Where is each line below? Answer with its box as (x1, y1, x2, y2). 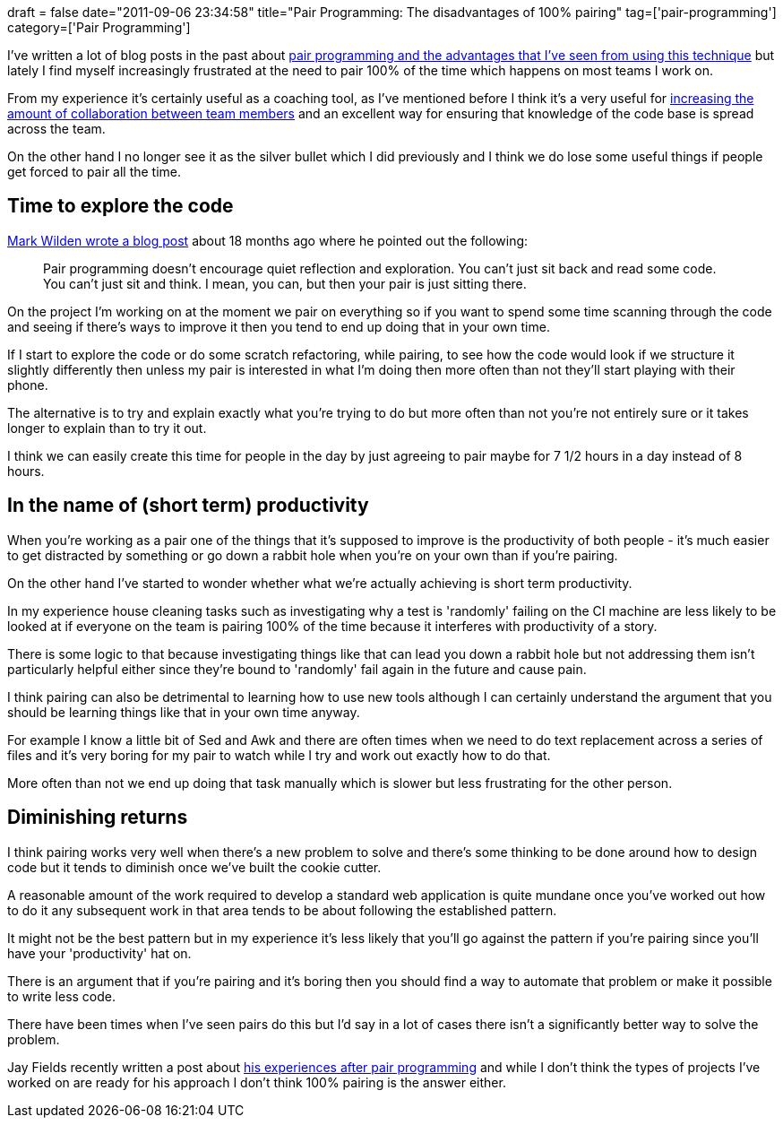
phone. (7, 376, 48, 393)
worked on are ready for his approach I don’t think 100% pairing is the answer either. (7, 1074, 506, 1090)
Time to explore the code (7, 195, 234, 218)
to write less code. (7, 988, 116, 1004)
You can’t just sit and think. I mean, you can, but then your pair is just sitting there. (43, 275, 527, 291)
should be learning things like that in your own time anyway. (7, 704, 360, 720)
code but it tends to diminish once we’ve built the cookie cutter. (7, 859, 382, 875)
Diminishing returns (7, 806, 188, 829)
